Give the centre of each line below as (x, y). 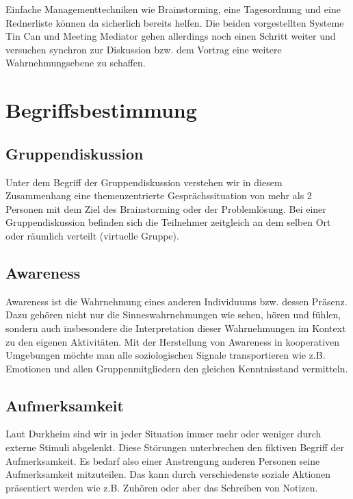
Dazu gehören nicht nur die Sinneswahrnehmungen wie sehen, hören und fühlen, (173, 315)
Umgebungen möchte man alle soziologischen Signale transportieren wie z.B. (166, 355)
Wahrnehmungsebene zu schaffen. (76, 63)
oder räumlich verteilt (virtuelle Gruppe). (92, 235)
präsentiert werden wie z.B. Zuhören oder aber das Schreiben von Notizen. (162, 487)
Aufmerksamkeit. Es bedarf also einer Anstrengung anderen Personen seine (163, 460)
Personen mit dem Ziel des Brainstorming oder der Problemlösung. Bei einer (166, 208)
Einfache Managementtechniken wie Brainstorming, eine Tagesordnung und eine (173, 9)
